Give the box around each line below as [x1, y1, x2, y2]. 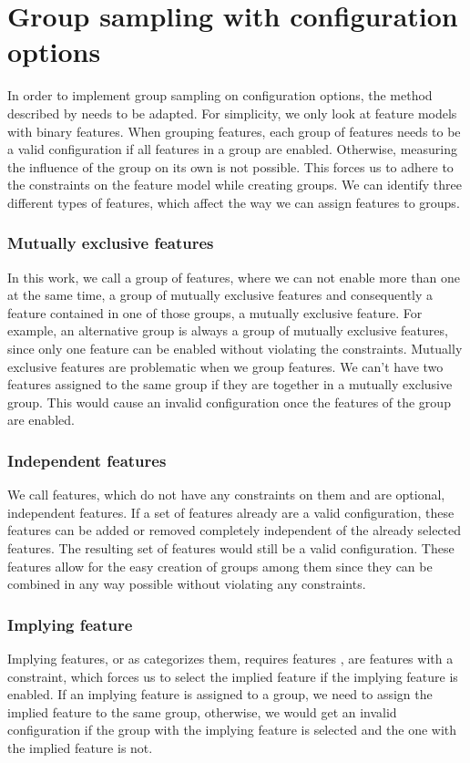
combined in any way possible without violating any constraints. [7, 574, 366, 593]
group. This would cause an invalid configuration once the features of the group [7, 392, 451, 411]
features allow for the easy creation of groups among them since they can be [7, 556, 433, 575]
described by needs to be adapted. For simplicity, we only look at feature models [7, 103, 457, 122]
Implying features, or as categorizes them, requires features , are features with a [7, 649, 454, 668]
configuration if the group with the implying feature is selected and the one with [7, 720, 457, 739]
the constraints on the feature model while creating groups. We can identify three [7, 175, 462, 194]
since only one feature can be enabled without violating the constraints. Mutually [7, 339, 463, 358]
